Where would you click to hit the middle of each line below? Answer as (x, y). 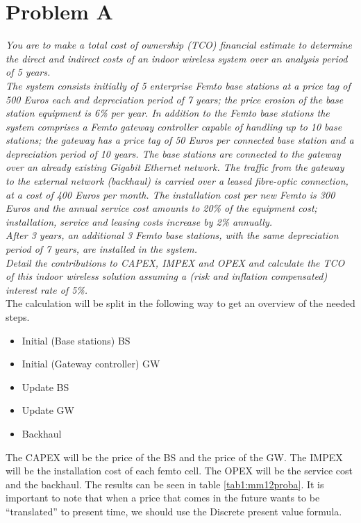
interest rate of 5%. (47, 289)
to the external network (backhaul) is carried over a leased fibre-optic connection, (177, 181)
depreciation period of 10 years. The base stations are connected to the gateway (173, 153)
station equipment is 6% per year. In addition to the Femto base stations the (168, 113)
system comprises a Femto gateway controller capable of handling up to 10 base (174, 126)
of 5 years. (28, 72)
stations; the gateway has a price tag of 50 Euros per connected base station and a (180, 140)
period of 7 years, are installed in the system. (102, 249)
